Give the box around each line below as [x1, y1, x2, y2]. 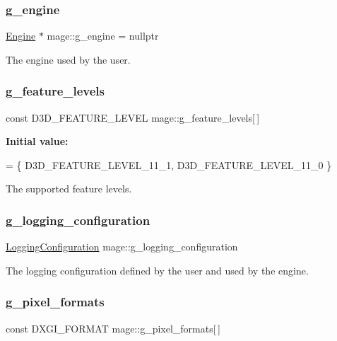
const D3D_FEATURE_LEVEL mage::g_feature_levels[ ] [6, 110, 260, 125]
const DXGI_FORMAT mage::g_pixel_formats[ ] [6, 320, 220, 335]
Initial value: [6, 134, 69, 149]
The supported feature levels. [6, 181, 132, 196]
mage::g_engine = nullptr [47, 28, 159, 43]
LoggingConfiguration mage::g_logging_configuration [6, 239, 238, 254]
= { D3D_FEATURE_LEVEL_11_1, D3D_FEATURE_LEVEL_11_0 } [6, 157, 332, 172]
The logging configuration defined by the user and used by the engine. [6, 262, 309, 277]
